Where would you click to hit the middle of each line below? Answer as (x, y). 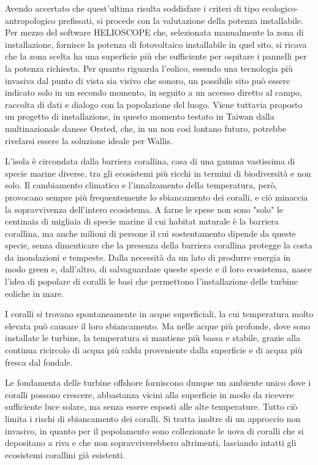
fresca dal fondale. (39, 362)
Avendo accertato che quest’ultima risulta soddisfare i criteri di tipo (132, 8)
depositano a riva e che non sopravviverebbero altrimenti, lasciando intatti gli (151, 443)
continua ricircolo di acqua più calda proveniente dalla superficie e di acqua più (154, 350)
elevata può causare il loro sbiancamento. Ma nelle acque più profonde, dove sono (158, 325)
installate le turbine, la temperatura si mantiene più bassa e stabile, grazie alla (153, 338)
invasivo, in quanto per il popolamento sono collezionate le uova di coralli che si (154, 430)
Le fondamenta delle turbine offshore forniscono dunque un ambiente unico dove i (158, 382)
